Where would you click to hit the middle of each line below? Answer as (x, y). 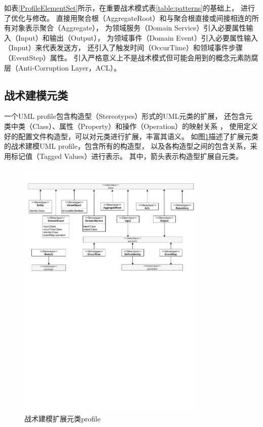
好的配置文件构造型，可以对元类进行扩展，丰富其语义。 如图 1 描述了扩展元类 (131, 136)
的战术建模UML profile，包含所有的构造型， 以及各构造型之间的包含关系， (127, 146)
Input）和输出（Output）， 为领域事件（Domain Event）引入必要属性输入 (138, 37)
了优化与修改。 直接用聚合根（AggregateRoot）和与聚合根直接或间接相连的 (128, 18)
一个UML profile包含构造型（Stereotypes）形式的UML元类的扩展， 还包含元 (128, 116)
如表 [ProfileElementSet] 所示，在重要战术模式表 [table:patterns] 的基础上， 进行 (129, 8)
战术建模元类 (36, 95)
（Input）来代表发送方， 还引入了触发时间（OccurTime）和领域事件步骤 (123, 47)
